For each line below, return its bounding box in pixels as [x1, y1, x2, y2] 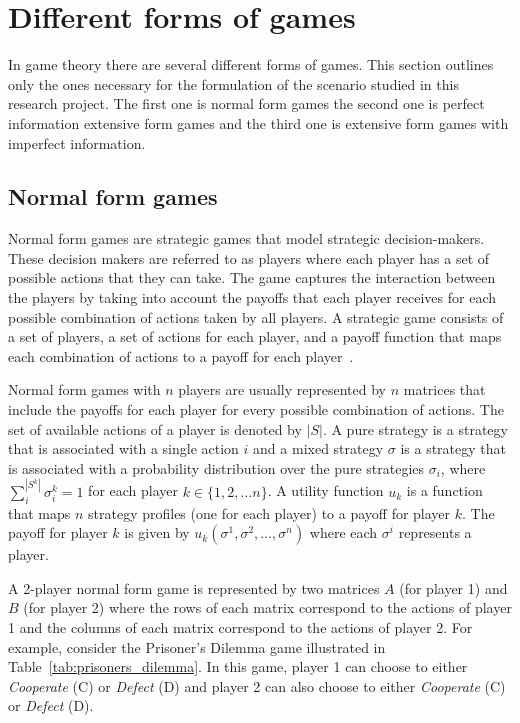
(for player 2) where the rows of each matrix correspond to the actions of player [23, 597, 512, 618]
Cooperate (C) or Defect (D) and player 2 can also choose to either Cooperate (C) [8, 675, 506, 696]
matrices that [403, 379, 486, 400]
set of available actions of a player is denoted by [8, 418, 302, 439]
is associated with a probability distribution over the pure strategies [8, 457, 425, 478]
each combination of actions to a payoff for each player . [8, 345, 354, 366]
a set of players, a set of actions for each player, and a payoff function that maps [8, 326, 502, 347]
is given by [124, 522, 190, 543]
